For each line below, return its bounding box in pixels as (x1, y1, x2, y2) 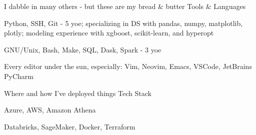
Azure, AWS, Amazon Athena (4, 104, 96, 115)
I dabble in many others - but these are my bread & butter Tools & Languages (4, 1, 246, 11)
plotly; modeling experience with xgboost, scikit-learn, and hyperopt (4, 27, 214, 38)
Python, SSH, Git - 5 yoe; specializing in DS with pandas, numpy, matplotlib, (4, 17, 243, 28)
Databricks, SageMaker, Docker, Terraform (4, 121, 135, 131)
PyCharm (4, 70, 33, 81)
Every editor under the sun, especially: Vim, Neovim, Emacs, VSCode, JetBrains (4, 61, 252, 71)
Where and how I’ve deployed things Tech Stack (4, 87, 151, 98)
